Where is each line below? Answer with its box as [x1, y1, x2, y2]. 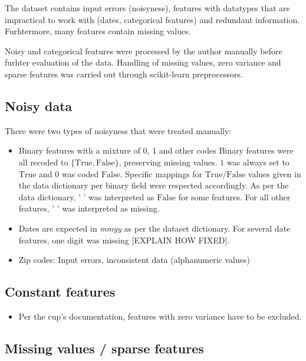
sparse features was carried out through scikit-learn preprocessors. [5, 67, 243, 80]
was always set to [226, 155, 289, 168]
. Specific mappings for [120, 167, 203, 180]
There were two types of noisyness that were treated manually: [5, 124, 232, 136]
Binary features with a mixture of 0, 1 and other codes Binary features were [18, 144, 294, 157]
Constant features [5, 282, 116, 301]
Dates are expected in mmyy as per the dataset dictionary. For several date [18, 222, 291, 234]
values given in [248, 167, 301, 180]
